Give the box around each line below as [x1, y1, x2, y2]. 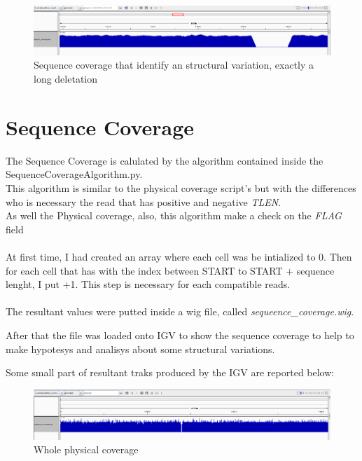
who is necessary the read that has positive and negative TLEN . [6, 194, 281, 209]
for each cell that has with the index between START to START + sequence [6, 263, 335, 277]
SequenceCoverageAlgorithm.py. [6, 167, 143, 181]
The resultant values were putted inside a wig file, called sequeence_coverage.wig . [6, 304, 354, 319]
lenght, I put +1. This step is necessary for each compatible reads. [6, 277, 291, 291]
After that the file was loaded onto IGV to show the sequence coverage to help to [6, 327, 354, 342]
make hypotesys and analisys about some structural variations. [6, 341, 275, 356]
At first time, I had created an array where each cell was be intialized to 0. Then [6, 249, 352, 263]
